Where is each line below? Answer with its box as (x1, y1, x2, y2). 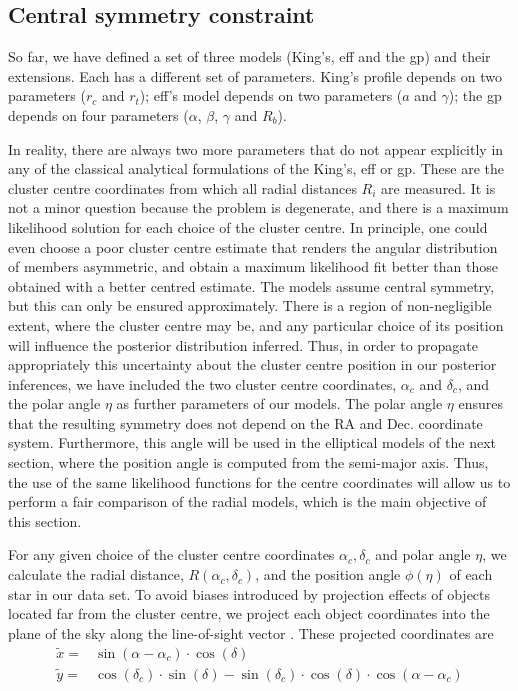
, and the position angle (255, 564, 401, 585)
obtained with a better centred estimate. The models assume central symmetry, (8, 275, 495, 296)
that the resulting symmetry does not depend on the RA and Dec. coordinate (8, 412, 483, 433)
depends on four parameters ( (8, 104, 189, 125)
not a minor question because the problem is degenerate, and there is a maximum (8, 197, 509, 218)
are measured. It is (381, 177, 496, 198)
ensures (458, 393, 503, 414)
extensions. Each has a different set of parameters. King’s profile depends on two (8, 65, 502, 86)
